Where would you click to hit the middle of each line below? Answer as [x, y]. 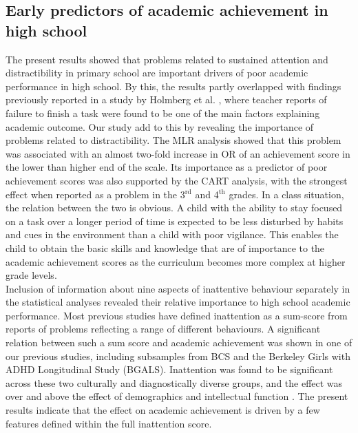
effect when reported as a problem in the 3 [95, 194]
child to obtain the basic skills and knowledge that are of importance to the [165, 247]
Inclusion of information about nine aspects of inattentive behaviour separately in [178, 288]
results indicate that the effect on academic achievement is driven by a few [163, 410]
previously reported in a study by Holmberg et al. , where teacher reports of [166, 99]
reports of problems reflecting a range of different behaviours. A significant [163, 329]
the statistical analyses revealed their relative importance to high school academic [178, 302]
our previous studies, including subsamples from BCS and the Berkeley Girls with [178, 356]
